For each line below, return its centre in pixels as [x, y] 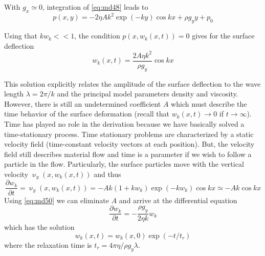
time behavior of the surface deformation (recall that [87, 114]
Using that [21, 36]
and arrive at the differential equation [178, 200]
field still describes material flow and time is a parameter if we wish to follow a [128, 154]
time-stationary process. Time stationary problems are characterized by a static [129, 134]
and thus [107, 174]
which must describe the [209, 103]
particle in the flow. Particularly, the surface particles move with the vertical [124, 164]
